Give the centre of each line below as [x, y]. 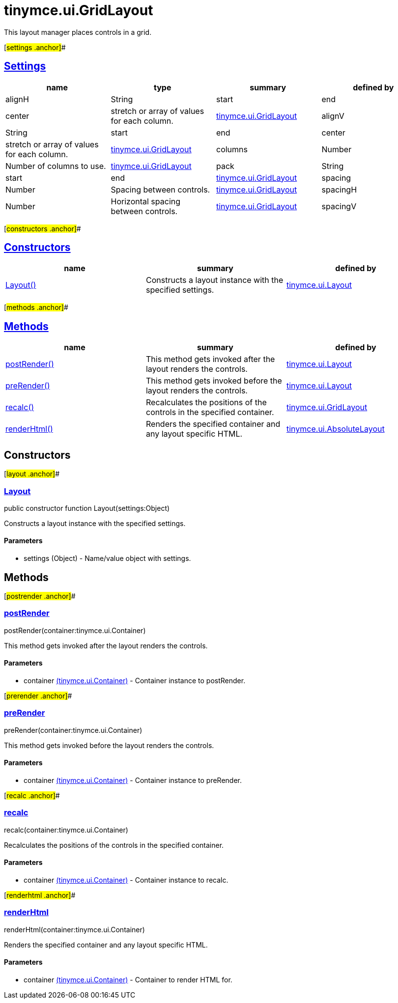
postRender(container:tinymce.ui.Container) [75, 630]
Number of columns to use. [56, 166]
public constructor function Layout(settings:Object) [87, 508]
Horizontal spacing [146, 201]
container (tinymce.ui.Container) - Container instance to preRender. [133, 780]
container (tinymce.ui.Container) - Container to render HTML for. [128, 979]
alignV [333, 116]
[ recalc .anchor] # [32, 795]
